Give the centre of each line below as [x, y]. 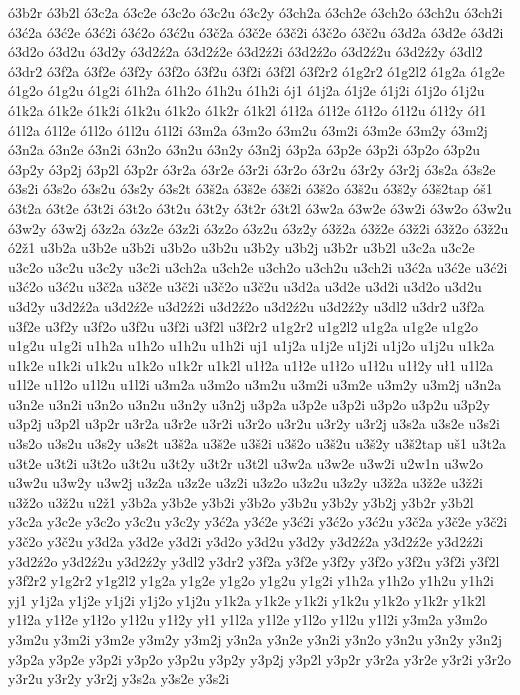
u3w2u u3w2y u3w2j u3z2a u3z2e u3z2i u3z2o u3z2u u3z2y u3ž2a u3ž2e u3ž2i [245, 482]
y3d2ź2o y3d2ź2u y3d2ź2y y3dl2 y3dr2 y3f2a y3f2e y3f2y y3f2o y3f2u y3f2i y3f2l [254, 560]
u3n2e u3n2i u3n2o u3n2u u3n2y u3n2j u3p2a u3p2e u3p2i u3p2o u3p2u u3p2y [249, 403]
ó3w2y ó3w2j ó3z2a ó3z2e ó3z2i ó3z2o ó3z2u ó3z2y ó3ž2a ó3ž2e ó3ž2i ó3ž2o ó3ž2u [258, 227]
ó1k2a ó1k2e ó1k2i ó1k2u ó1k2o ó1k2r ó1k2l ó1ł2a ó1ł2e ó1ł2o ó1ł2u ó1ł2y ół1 [247, 109]
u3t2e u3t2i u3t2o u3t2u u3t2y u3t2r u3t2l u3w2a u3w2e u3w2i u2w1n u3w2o [245, 462]
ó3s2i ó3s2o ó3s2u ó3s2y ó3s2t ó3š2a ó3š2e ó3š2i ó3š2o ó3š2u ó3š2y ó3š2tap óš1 [250, 188]
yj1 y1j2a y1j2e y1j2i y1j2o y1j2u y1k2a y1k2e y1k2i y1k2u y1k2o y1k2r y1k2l [247, 599]
